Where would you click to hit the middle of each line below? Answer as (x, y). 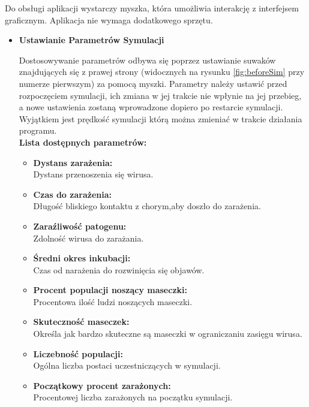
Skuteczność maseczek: (81, 322)
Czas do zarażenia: (72, 194)
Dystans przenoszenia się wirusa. (93, 174)
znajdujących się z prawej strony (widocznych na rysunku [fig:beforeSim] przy (162, 72)
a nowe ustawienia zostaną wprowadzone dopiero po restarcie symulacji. (151, 107)
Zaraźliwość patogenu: (80, 226)
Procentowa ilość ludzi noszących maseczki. (113, 301)
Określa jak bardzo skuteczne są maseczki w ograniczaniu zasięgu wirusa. (168, 334)
